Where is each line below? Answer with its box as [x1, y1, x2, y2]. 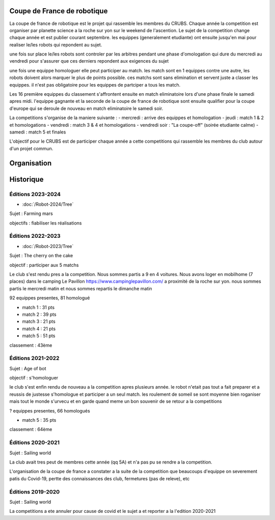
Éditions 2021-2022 [9, 354, 60, 362]
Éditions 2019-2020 [9, 488, 60, 495]
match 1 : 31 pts [22, 304, 55, 310]
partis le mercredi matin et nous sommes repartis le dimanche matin [9, 285, 152, 291]
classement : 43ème [9, 342, 52, 348]
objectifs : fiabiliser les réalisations [9, 220, 82, 226]
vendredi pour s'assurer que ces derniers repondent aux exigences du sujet [9, 58, 169, 64]
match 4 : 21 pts [22, 325, 56, 332]
